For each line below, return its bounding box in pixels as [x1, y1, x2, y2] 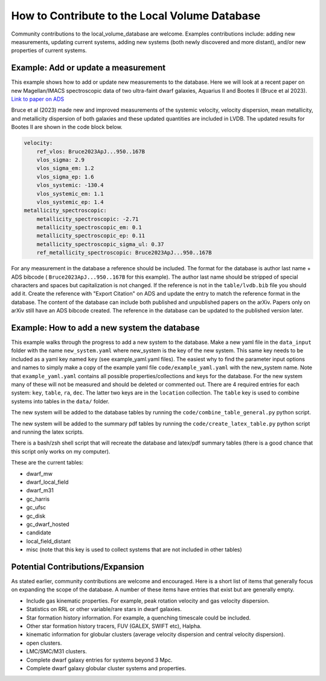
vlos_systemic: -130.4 [36, 182, 104, 189]
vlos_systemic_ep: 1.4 [36, 198, 104, 205]
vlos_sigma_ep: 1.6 [36, 173, 95, 180]
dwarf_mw [26, 470, 53, 477]
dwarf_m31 [26, 487, 54, 494]
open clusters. [26, 639, 62, 647]
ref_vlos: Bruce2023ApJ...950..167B [36, 148, 145, 155]
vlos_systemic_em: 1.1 [36, 190, 104, 197]
